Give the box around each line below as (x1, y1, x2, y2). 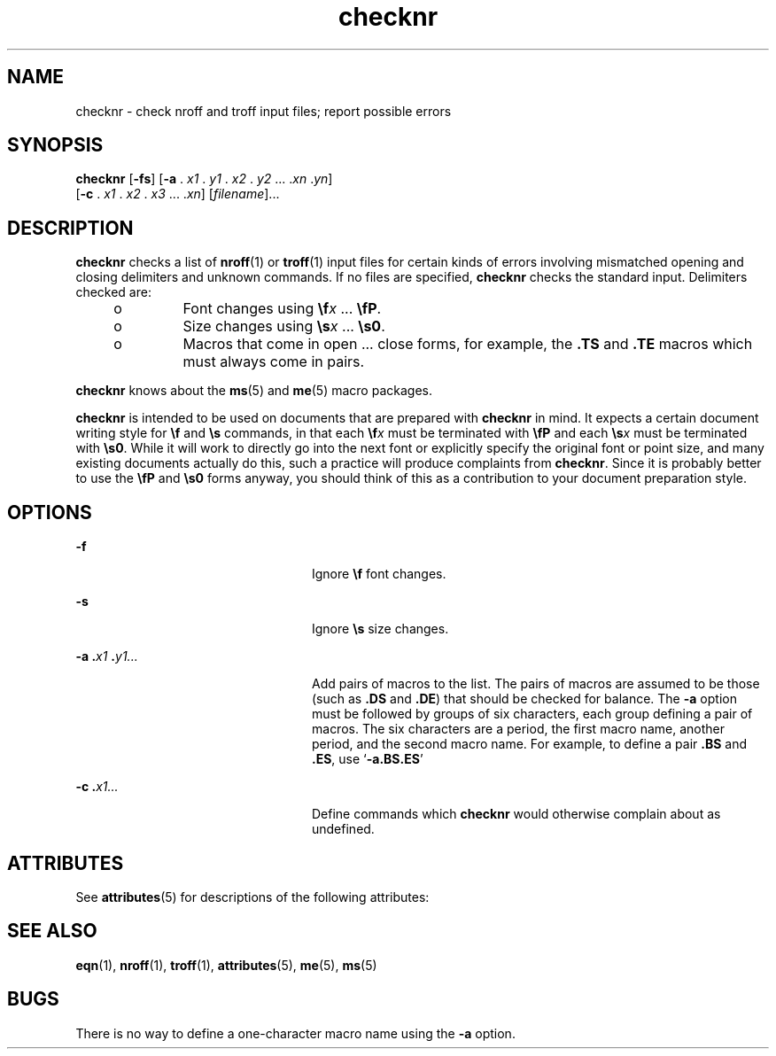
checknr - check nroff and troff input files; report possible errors (75, 103, 452, 119)
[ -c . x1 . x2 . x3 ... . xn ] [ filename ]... (75, 186, 280, 202)
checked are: (75, 284, 151, 300)
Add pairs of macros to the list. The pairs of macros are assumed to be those (312, 676, 760, 692)
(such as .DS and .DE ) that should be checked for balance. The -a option (312, 691, 737, 707)
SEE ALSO (7, 920, 97, 943)
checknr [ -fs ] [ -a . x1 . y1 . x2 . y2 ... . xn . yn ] (75, 171, 333, 187)
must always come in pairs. (182, 353, 365, 371)
